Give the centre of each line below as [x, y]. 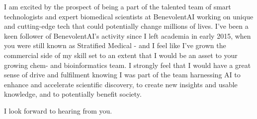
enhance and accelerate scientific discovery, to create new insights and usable [121, 84]
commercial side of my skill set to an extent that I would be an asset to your [121, 55]
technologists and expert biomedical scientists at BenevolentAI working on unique [129, 16]
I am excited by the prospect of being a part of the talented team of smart [118, 6]
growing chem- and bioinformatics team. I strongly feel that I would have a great [128, 65]
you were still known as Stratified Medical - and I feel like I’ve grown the [115, 45]
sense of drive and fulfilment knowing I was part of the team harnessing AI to [122, 75]
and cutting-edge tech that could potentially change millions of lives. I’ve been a [126, 26]
